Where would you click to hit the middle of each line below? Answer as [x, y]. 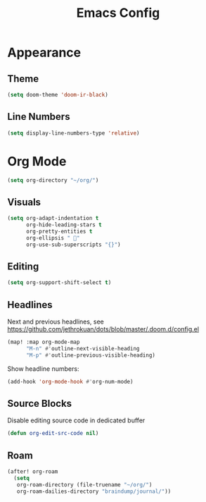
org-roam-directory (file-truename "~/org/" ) [84, 484]
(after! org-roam [33, 472]
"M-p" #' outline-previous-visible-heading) [91, 355]
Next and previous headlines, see [56, 322]
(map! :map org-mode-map [44, 342]
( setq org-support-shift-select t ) [59, 283]
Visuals [24, 202]
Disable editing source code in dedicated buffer [76, 420]
